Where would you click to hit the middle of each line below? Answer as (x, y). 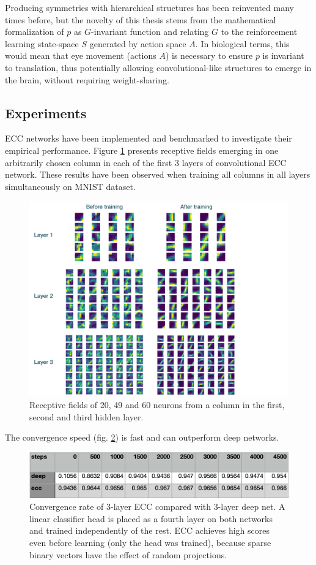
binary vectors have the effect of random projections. (128, 554)
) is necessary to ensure (209, 55)
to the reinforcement (259, 32)
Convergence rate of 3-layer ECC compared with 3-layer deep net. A (157, 506)
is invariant (283, 55)
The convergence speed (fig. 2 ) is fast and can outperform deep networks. (142, 437)
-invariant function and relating (150, 32)
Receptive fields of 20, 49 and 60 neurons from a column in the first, (157, 404)
